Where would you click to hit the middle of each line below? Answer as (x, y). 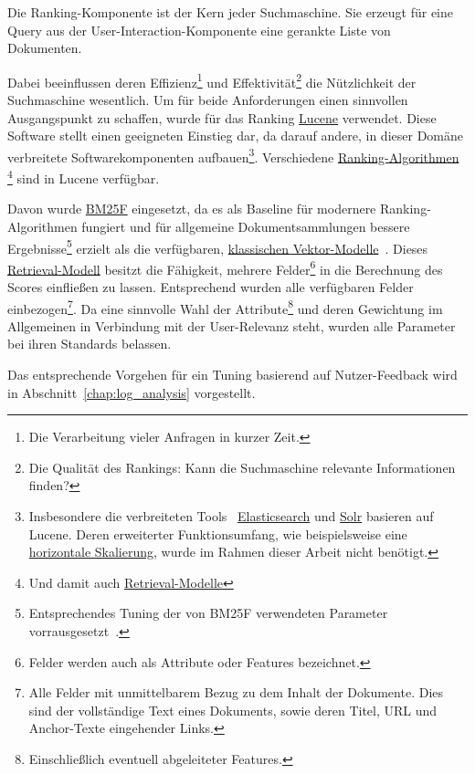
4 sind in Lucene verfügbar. (84, 177)
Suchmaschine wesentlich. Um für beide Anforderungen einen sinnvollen (208, 100)
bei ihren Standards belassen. (90, 344)
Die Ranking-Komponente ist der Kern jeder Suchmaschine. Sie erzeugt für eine (231, 12)
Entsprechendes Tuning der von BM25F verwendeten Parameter (208, 613)
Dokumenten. (45, 48)
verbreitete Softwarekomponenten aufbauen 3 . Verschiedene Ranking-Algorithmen (233, 155)
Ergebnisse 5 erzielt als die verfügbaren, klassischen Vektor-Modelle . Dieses (218, 246)
